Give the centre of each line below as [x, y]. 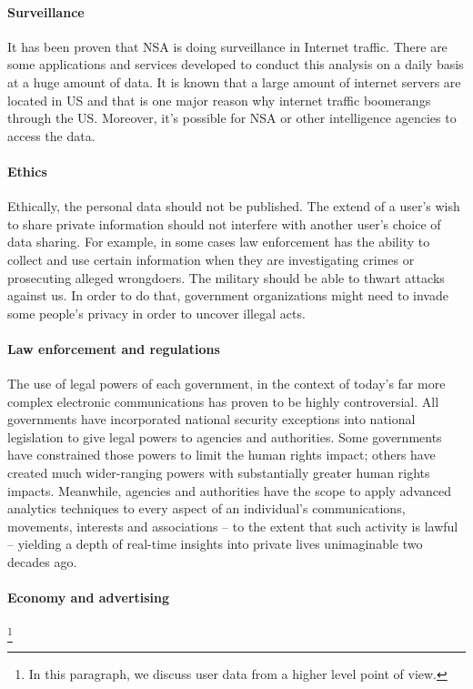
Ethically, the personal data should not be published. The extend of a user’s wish [234, 206]
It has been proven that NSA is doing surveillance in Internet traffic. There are [227, 46]
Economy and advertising [89, 598]
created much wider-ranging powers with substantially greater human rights [219, 473]
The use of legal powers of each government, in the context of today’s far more [226, 384]
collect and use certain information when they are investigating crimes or [211, 259]
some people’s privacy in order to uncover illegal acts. [156, 313]
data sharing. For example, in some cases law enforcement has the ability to [219, 242]
